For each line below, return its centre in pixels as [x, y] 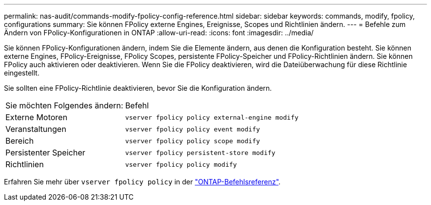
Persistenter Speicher [46, 153]
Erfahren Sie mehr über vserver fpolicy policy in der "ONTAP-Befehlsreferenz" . [142, 182]
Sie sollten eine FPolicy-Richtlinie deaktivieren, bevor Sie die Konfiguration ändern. [138, 88]
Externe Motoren [36, 117]
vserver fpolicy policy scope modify [193, 141]
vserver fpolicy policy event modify [193, 129]
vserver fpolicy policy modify [181, 164]
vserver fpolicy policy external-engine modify [212, 117]
